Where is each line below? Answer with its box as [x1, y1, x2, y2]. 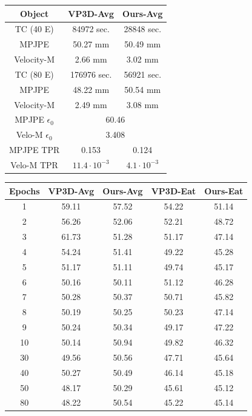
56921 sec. [124, 67, 162, 80]
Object [20, 7, 49, 19]
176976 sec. [70, 67, 112, 80]
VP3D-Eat [151, 184, 196, 197]
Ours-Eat [204, 184, 244, 197]
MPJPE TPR [9, 143, 60, 156]
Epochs [9, 184, 40, 197]
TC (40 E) [15, 22, 54, 35]
